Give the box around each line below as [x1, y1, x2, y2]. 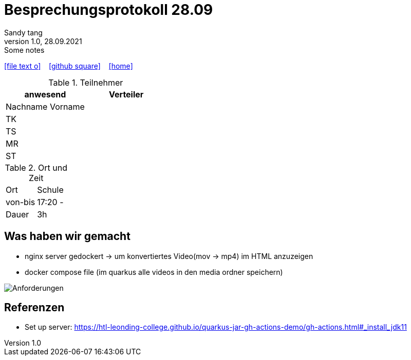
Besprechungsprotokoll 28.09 [4, 1, 213, 18]
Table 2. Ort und [5, 162, 67, 173]
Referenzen [4, 301, 65, 314]
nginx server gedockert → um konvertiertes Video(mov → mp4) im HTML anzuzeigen [25, 251, 313, 261]
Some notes [4, 45, 45, 54]
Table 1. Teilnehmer [48, 77, 123, 88]
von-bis [6, 196, 35, 207]
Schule [37, 184, 64, 195]
